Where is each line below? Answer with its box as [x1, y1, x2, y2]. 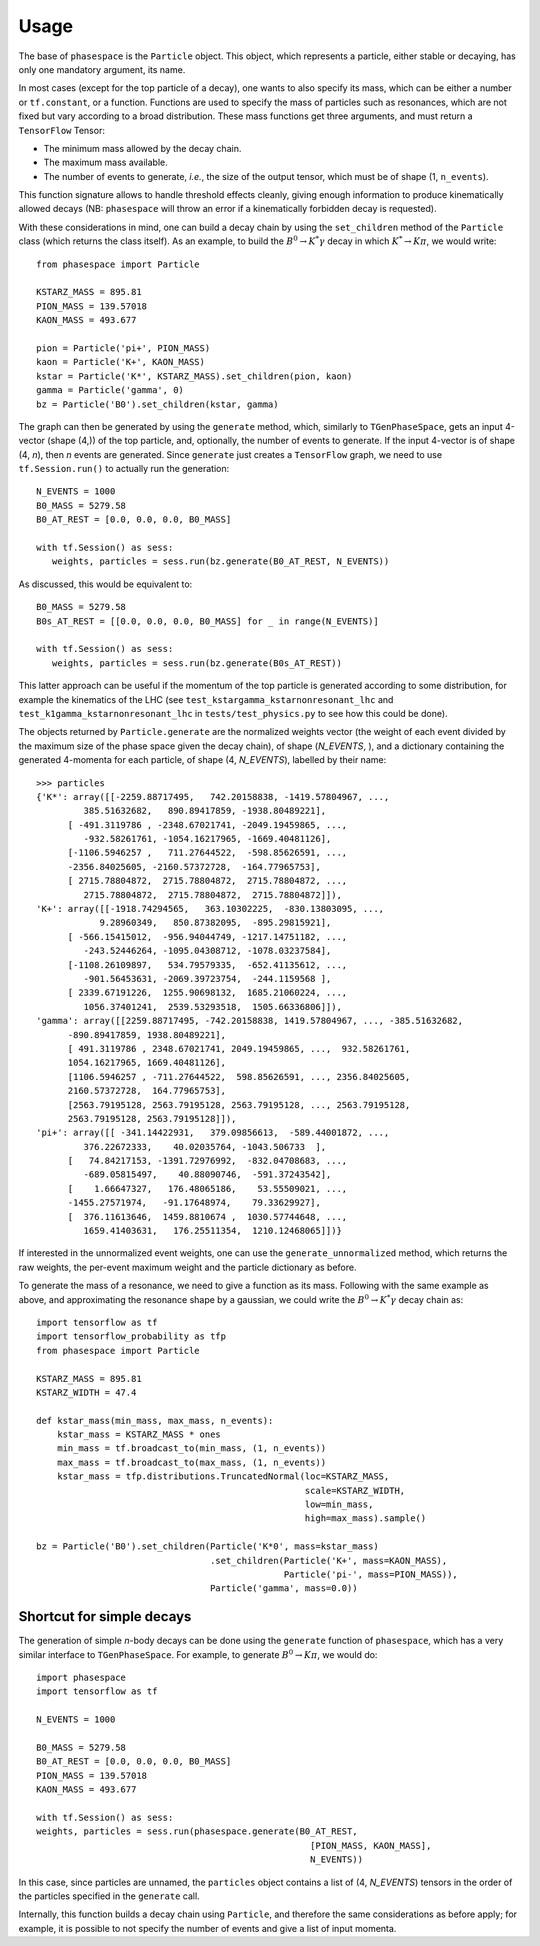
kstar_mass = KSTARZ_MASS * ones [56, 1429, 222, 1440]
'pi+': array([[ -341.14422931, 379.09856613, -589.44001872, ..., [36, 1127, 390, 1139]
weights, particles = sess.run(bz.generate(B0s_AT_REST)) [51, 657, 342, 669]
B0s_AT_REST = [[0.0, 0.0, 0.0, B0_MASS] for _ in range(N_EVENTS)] [36, 615, 379, 627]
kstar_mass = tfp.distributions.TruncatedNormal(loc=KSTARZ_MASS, [56, 1471, 390, 1482]
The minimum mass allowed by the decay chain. [43, 142, 242, 154]
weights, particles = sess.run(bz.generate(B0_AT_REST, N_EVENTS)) [51, 556, 390, 567]
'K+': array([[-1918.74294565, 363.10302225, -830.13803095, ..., [36, 903, 385, 915]
